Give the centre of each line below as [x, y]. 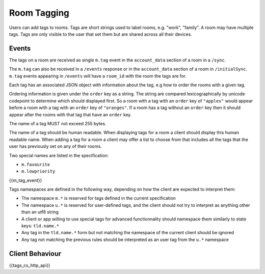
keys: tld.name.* [40, 226]
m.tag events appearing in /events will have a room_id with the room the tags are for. [98, 76]
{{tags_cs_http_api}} [30, 265]
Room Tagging [39, 13]
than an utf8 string [40, 212]
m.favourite [36, 164]
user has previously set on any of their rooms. [55, 146]
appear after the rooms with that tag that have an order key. [70, 114]
